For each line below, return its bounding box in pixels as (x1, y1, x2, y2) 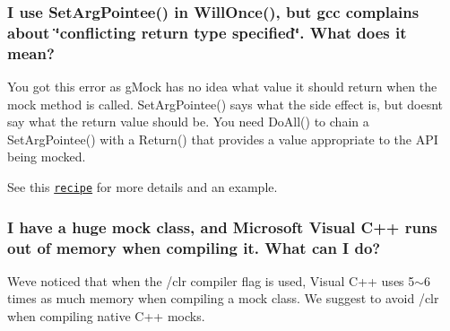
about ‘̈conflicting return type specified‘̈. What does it (7, 21, 407, 43)
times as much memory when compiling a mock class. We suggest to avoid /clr (7, 289, 439, 308)
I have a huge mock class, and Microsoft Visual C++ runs (7, 215, 437, 238)
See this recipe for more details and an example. (7, 178, 278, 196)
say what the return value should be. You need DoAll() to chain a (7, 112, 369, 131)
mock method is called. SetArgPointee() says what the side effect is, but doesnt (7, 94, 443, 113)
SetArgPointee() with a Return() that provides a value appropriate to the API (7, 129, 438, 148)
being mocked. (7, 147, 86, 166)
